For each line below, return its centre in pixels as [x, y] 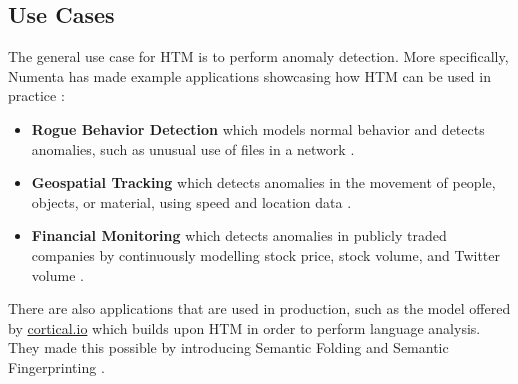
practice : [36, 95]
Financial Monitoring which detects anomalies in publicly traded [239, 235]
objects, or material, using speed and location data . [191, 201]
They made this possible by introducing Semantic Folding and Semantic [228, 347]
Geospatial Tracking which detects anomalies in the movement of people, [263, 182]
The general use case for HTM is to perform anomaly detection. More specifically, [258, 56]
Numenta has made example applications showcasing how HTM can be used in [249, 75]
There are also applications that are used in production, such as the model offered [259, 308]
